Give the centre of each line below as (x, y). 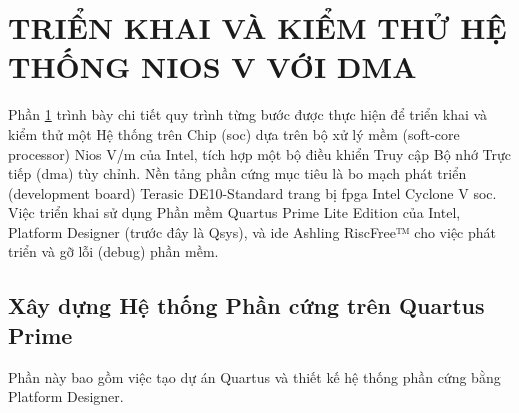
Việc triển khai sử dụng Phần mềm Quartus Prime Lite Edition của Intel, (234, 212)
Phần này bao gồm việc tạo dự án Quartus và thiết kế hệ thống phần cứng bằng (254, 376)
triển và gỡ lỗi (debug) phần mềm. (113, 251)
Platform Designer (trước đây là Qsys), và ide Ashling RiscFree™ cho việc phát (252, 231)
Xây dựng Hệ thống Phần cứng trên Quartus (246, 305)
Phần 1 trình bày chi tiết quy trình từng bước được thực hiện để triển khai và (248, 114)
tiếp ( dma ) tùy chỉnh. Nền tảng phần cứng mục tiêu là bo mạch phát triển (237, 173)
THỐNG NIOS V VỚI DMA (212, 66)
